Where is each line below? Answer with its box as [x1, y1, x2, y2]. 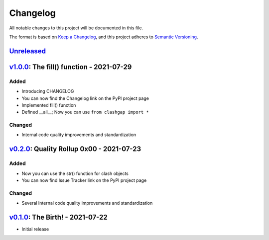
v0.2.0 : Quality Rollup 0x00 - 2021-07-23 [9, 145, 141, 154]
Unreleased [9, 47, 46, 55]
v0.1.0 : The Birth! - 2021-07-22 [9, 213, 108, 221]
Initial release [21, 226, 49, 232]
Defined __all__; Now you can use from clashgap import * [21, 109, 149, 115]
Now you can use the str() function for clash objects [21, 170, 129, 176]
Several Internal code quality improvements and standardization [21, 200, 153, 206]
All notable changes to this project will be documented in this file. [9, 25, 143, 31]
